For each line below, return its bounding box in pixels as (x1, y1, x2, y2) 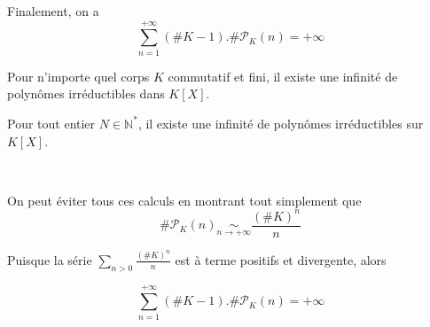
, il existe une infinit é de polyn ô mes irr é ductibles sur (137, 113, 424, 132)
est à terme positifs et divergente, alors (175, 250, 387, 269)
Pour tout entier (7, 113, 96, 132)
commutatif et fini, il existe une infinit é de (168, 66, 398, 85)
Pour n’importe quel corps (7, 66, 150, 85)
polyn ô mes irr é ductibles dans (7, 84, 165, 103)
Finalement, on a (7, 2, 99, 19)
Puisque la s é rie (7, 250, 92, 269)
